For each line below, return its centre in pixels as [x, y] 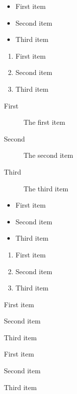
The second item [49, 155]
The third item [46, 188]
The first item [44, 122]
